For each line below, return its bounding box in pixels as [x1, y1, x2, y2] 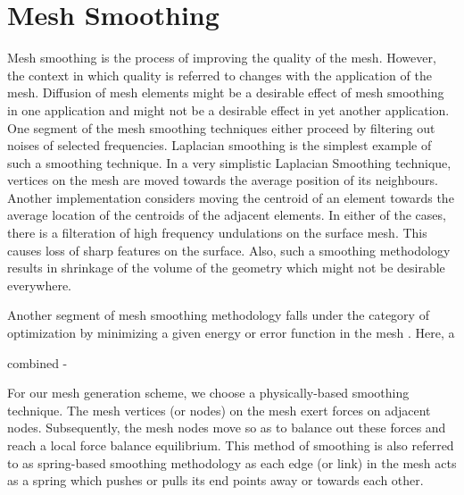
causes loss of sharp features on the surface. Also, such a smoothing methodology [7, 240, 451, 259]
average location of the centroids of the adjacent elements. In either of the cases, [7, 206, 446, 224]
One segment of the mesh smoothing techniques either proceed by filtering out [7, 118, 435, 137]
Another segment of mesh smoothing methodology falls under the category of [7, 306, 429, 324]
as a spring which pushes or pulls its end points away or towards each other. [7, 471, 424, 490]
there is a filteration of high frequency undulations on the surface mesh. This [7, 223, 427, 242]
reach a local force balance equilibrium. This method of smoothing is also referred [7, 436, 454, 454]
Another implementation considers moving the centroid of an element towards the [7, 188, 454, 206]
